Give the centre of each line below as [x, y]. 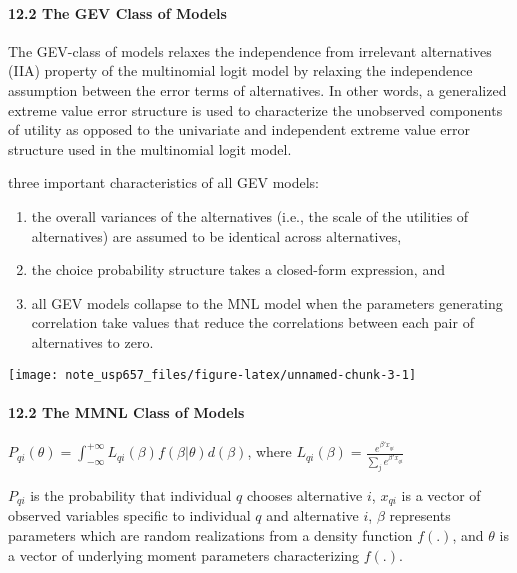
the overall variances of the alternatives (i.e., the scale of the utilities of [250, 215]
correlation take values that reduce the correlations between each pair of [252, 322]
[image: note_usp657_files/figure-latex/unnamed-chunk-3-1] [212, 374]
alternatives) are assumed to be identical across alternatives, [216, 235]
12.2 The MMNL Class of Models [126, 411]
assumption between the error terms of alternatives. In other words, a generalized [257, 89]
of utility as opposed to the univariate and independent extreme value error [239, 129]
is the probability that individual [131, 495]
